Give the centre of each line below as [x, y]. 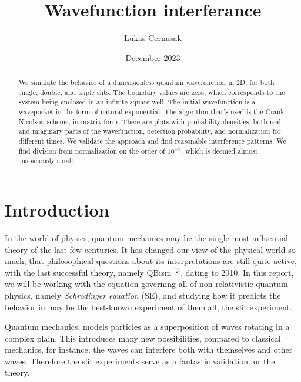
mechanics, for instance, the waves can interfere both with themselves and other [149, 349]
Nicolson [31, 121]
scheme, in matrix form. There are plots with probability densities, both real [164, 121]
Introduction [57, 210]
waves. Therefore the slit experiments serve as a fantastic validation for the [140, 361]
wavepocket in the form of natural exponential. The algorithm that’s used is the [141, 112]
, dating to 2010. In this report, [237, 272]
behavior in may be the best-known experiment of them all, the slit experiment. [148, 307]
